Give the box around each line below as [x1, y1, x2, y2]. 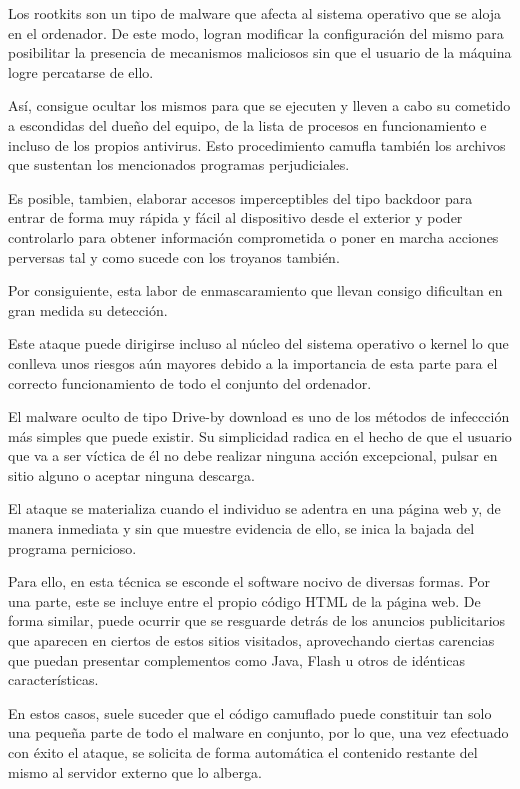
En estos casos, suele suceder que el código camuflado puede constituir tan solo [8, 702, 492, 723]
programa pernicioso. [8, 537, 137, 558]
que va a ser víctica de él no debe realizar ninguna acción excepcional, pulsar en [8, 445, 498, 466]
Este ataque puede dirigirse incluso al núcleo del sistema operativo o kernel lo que [8, 333, 509, 354]
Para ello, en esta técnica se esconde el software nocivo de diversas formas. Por [8, 571, 491, 592]
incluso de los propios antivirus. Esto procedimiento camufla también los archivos [8, 134, 506, 155]
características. [8, 669, 99, 690]
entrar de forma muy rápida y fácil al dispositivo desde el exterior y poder [8, 207, 463, 228]
